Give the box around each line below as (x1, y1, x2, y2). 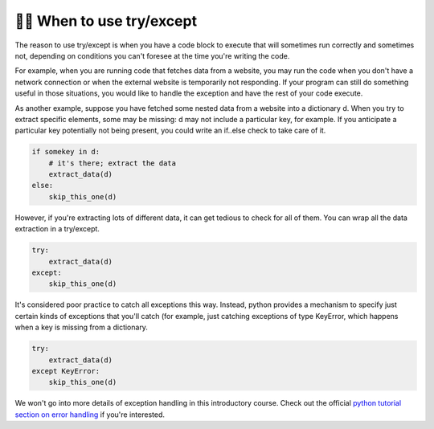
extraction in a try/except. (14, 224, 100, 234)
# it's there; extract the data (48, 158, 177, 168)
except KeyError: (31, 366, 100, 375)
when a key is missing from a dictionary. (14, 322, 149, 333)
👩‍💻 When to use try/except (14, 12, 197, 30)
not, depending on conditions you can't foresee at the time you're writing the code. (14, 51, 290, 60)
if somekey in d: (31, 147, 100, 157)
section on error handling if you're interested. (14, 410, 165, 419)
